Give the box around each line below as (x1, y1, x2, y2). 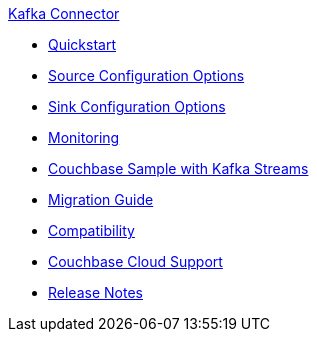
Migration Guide (48, 191, 154, 208)
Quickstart (48, 36, 117, 53)
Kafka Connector (8, 5, 120, 22)
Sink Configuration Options (48, 98, 226, 115)
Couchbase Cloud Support (48, 253, 223, 270)
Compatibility (48, 222, 135, 239)
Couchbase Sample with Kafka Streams (48, 160, 309, 177)
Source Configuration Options (48, 67, 245, 84)
